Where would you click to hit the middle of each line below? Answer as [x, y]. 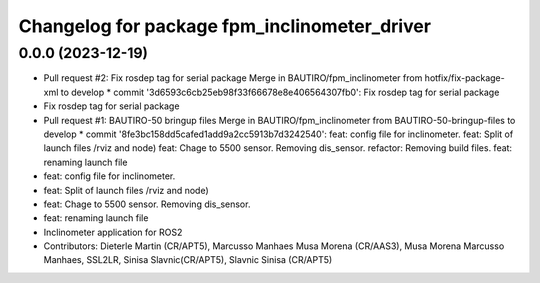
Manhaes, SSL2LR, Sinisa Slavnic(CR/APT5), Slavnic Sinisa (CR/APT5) [188, 260]
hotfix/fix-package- [464, 78]
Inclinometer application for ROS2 [113, 232]
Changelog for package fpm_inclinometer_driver [225, 26]
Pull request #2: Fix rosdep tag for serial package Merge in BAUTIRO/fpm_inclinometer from [233, 78]
